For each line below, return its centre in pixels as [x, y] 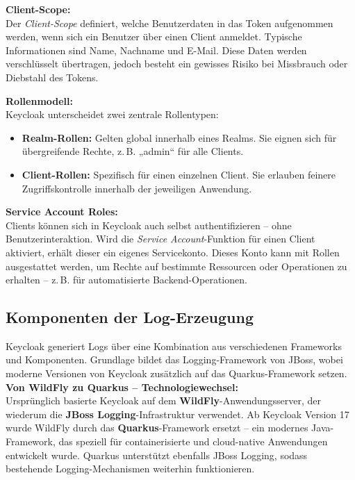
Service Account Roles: [62, 212]
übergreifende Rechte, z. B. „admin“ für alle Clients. [133, 151]
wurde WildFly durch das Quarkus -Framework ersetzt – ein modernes [157, 428]
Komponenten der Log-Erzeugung [130, 317]
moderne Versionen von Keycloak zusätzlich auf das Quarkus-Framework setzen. [176, 373]
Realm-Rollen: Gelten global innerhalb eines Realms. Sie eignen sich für [179, 137]
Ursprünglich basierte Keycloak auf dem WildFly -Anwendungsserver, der [164, 400]
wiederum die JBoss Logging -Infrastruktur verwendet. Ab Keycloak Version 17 [177, 414]
